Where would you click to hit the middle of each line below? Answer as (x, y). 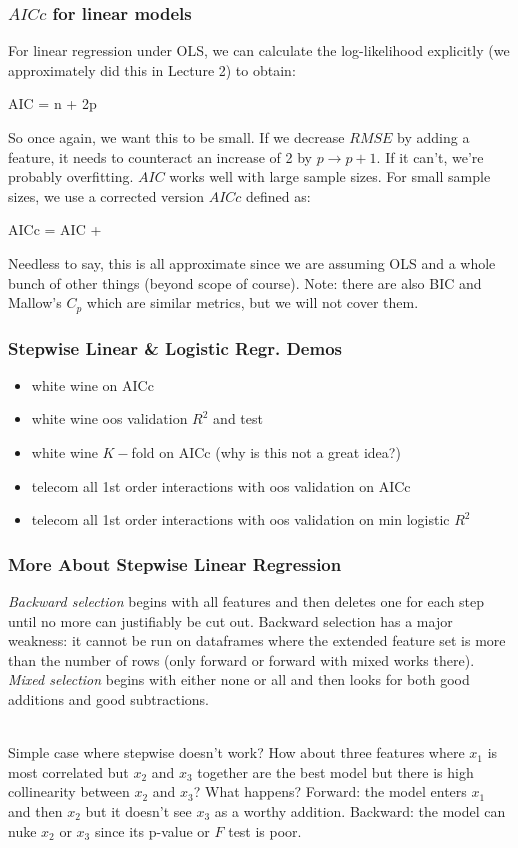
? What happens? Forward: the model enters (330, 791)
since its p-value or (152, 830)
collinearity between (69, 791)
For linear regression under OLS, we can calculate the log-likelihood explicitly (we (259, 50)
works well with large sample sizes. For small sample (330, 176)
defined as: (278, 195)
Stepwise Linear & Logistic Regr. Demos (175, 347)
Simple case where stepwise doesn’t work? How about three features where (236, 752)
